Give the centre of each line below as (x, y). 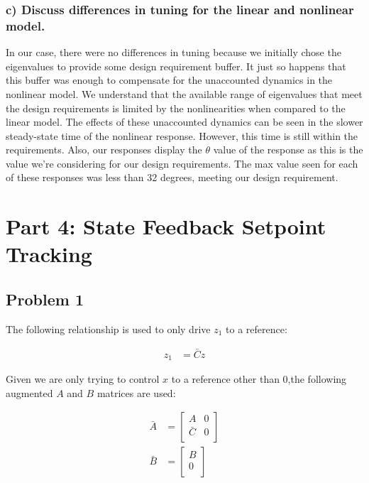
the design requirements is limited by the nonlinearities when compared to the (176, 108)
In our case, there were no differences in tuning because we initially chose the (174, 52)
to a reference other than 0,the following (259, 379)
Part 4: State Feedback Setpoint (166, 226)
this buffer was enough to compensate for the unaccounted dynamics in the (169, 80)
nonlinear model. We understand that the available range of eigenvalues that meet (184, 93)
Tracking (49, 254)
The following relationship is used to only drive (108, 329)
